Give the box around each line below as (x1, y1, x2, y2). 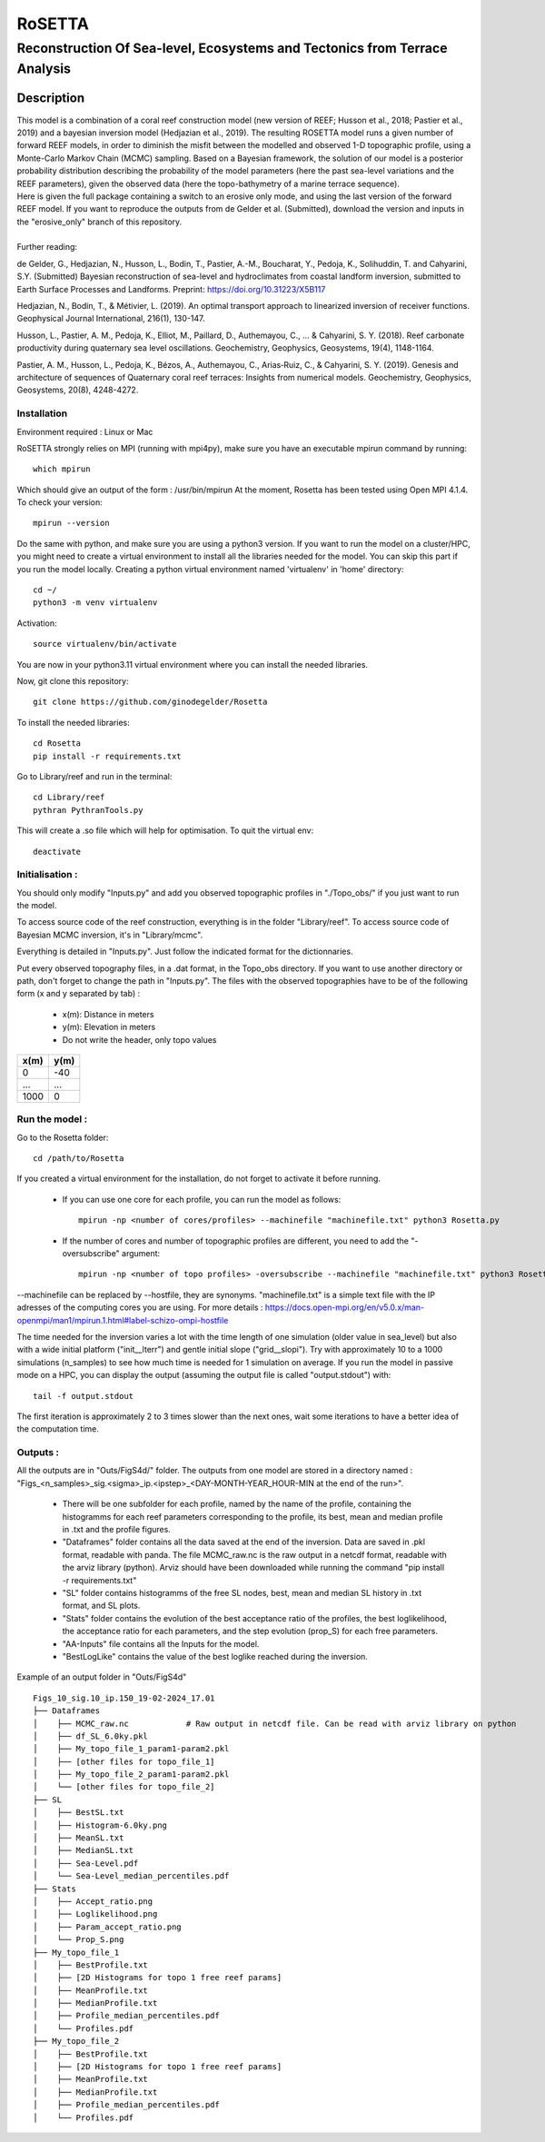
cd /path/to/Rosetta (33, 1154, 124, 1164)
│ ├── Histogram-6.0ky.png (33, 1820, 168, 1830)
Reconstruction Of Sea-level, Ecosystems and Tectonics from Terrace (16, 40, 449, 56)
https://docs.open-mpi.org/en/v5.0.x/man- (264, 1302, 425, 1313)
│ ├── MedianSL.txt (33, 1845, 134, 1856)
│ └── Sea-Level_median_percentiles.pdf (33, 1871, 230, 1881)
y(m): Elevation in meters (62, 1022, 156, 1033)
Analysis (16, 60, 72, 77)
